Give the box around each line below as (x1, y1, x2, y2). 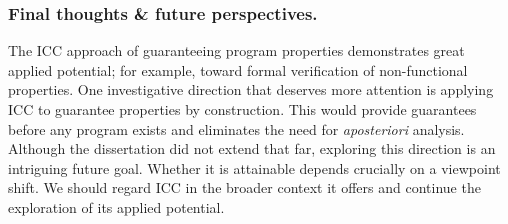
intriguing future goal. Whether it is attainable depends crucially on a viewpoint (8, 157, 501, 178)
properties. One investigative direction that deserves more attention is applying (8, 79, 494, 100)
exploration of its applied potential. (8, 196, 225, 217)
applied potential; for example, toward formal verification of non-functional (8, 59, 468, 80)
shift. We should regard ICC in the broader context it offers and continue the (8, 177, 481, 198)
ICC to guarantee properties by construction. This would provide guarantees (8, 99, 477, 119)
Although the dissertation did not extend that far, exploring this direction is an (8, 138, 496, 159)
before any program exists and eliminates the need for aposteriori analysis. (8, 118, 465, 139)
